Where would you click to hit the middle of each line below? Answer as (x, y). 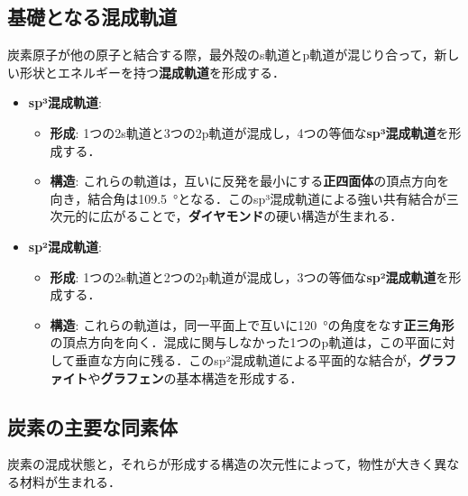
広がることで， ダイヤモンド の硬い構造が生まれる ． (252, 216)
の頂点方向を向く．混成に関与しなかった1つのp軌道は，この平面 (240, 342)
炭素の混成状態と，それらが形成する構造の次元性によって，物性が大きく (221, 464)
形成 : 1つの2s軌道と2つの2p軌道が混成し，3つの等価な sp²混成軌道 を (249, 276)
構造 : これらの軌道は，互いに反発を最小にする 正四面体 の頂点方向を (250, 181)
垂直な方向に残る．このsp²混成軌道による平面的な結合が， (247, 359)
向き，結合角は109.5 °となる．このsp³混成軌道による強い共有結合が (248, 198)
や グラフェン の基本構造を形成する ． (195, 377)
